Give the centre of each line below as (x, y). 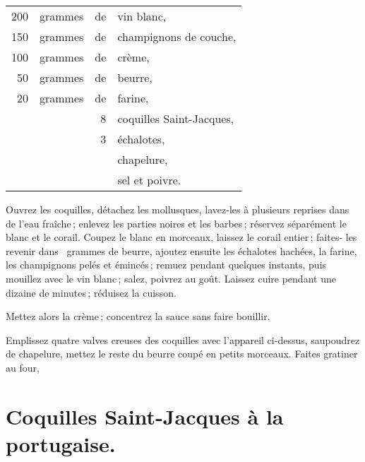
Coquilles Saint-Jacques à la (145, 416)
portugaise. (61, 443)
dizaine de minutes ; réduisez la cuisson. (91, 292)
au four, (23, 367)
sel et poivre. (149, 180)
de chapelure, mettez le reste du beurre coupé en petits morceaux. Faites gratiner (182, 354)
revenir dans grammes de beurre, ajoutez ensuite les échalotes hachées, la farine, (181, 250)
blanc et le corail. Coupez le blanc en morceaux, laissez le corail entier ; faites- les (181, 237)
